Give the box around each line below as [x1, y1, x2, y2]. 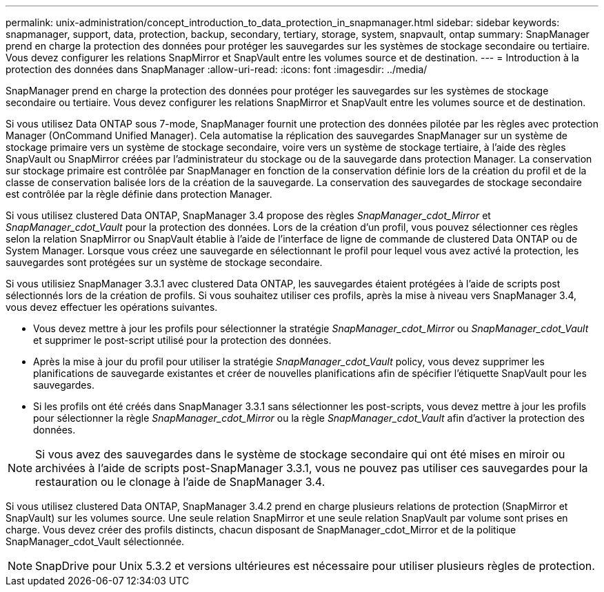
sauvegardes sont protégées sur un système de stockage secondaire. [6, 256, 323, 268]
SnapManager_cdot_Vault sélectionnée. [6, 535, 185, 547]
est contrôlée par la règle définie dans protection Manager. [6, 188, 272, 200]
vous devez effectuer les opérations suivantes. [6, 301, 218, 313]
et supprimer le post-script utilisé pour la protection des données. [33, 334, 332, 346]
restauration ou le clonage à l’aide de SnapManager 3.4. [35, 475, 325, 489]
